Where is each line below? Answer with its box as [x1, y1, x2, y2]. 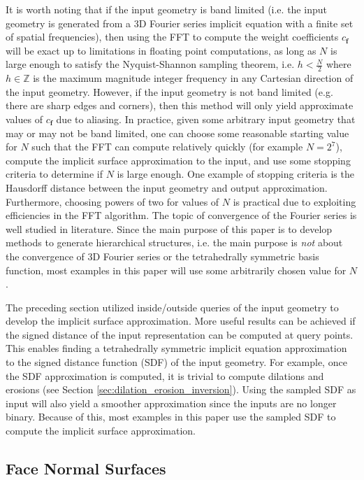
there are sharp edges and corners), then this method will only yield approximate [6, 98, 354, 113]
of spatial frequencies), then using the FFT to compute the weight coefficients [6, 29, 339, 44]
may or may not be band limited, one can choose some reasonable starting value [6, 125, 349, 140]
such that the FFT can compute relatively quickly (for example [31, 139, 303, 154]
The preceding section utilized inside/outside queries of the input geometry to [6, 299, 339, 314]
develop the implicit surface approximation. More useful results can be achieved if [6, 313, 356, 328]
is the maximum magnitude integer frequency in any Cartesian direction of [33, 71, 354, 85]
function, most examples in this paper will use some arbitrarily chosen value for [6, 262, 347, 277]
